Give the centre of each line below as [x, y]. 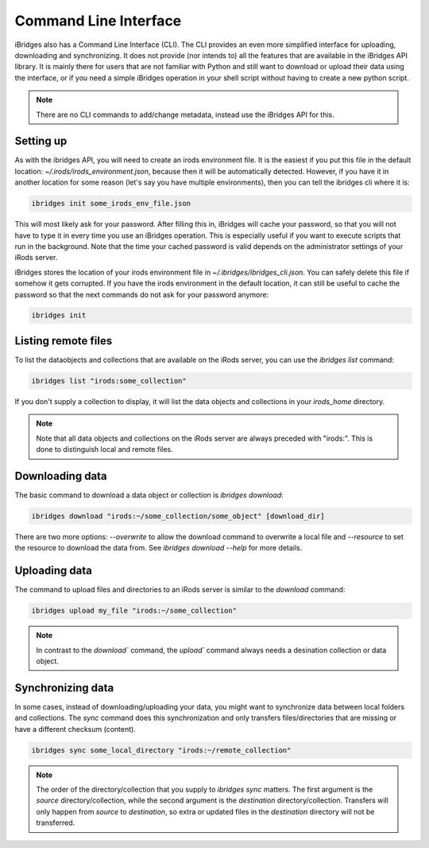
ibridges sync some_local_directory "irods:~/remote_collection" [161, 750]
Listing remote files [64, 341]
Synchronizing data [64, 688]
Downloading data [61, 476]
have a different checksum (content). [75, 729]
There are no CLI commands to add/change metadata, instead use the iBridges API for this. [186, 115]
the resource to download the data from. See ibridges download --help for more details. [158, 548]
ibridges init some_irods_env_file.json [111, 204]
